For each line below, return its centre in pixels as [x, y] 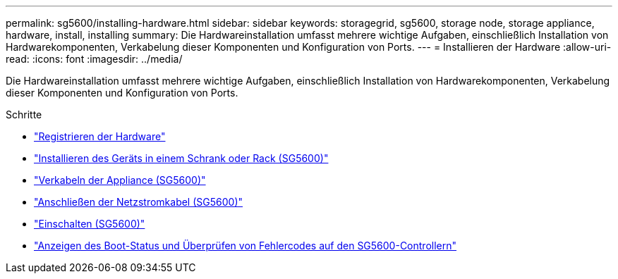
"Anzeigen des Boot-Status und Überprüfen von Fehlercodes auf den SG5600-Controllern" [246, 246]
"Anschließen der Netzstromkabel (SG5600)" [139, 202]
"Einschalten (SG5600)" [90, 224]
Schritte [24, 114]
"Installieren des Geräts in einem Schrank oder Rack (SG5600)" [181, 158]
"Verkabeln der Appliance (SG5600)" [120, 180]
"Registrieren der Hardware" [100, 136]
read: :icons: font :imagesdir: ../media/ [94, 59]
